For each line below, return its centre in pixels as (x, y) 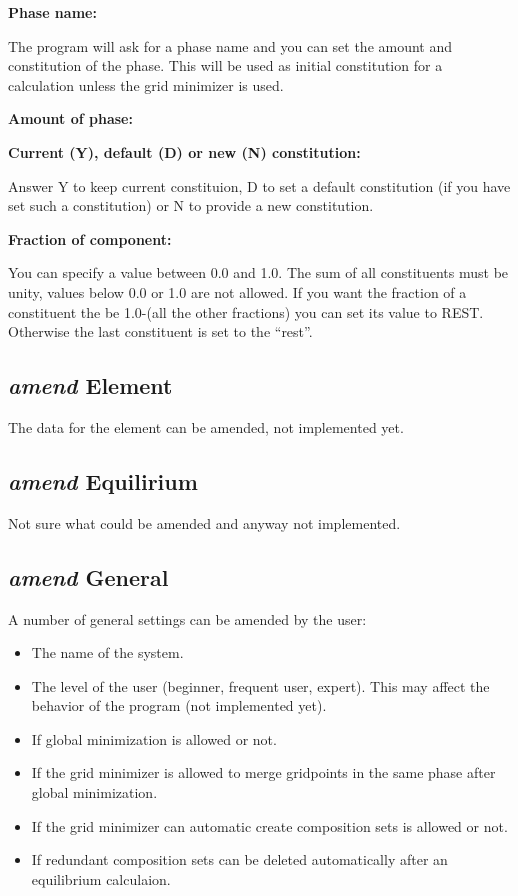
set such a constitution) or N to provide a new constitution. (191, 205)
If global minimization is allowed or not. (154, 738)
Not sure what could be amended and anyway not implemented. (204, 522)
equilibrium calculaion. (101, 878)
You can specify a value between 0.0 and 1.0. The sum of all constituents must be (258, 272)
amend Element (90, 385)
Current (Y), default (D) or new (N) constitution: (184, 151)
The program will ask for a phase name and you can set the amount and (230, 45)
